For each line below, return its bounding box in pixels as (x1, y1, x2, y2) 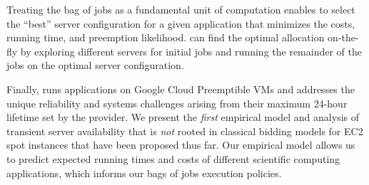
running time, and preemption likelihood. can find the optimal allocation (6, 30, 325, 45)
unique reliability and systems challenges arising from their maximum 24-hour (6, 95, 348, 110)
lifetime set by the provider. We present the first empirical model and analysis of (6, 110, 360, 125)
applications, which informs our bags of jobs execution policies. (6, 165, 282, 180)
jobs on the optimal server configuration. (6, 58, 184, 73)
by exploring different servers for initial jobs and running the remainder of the (20, 43, 362, 58)
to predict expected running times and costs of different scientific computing (6, 151, 340, 166)
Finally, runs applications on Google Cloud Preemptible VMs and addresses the (6, 81, 355, 96)
